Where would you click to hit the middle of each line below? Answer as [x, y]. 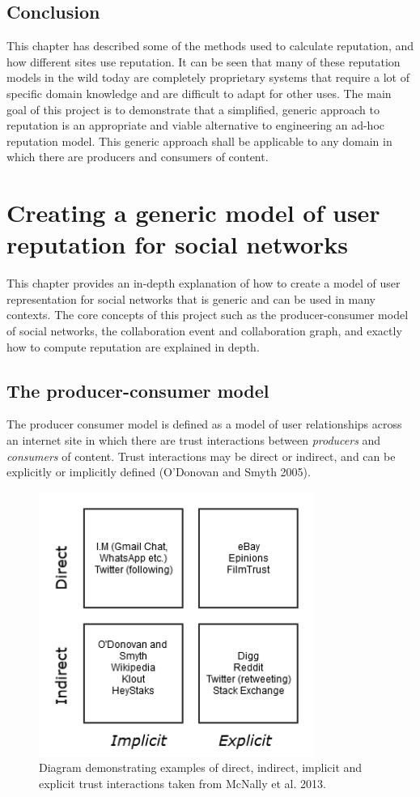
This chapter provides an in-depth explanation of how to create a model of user [204, 283]
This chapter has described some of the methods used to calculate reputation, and [210, 46]
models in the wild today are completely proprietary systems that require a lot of [208, 77]
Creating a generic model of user [193, 213]
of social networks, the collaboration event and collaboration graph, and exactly [204, 331]
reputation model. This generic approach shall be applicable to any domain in [199, 141]
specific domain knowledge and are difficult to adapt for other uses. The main [199, 93]
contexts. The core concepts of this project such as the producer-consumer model [208, 315]
